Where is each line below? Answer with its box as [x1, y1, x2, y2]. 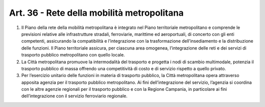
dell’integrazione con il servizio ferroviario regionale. [21, 93, 128, 99]
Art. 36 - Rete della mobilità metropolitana [9, 7, 184, 18]
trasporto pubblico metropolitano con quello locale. [21, 52, 125, 58]
